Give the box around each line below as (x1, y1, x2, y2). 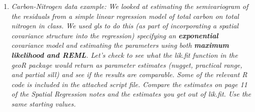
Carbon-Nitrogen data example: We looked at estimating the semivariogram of (11, 1, 248, 11)
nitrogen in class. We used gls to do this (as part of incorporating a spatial (11, 20, 238, 31)
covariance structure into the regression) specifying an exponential (11, 30, 218, 40)
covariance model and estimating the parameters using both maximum (11, 40, 229, 50)
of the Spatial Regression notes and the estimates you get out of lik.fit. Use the (11, 89, 251, 99)
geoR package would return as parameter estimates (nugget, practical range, (11, 59, 242, 70)
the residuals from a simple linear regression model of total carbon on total (11, 10, 239, 21)
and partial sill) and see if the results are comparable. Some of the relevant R (11, 69, 247, 80)
